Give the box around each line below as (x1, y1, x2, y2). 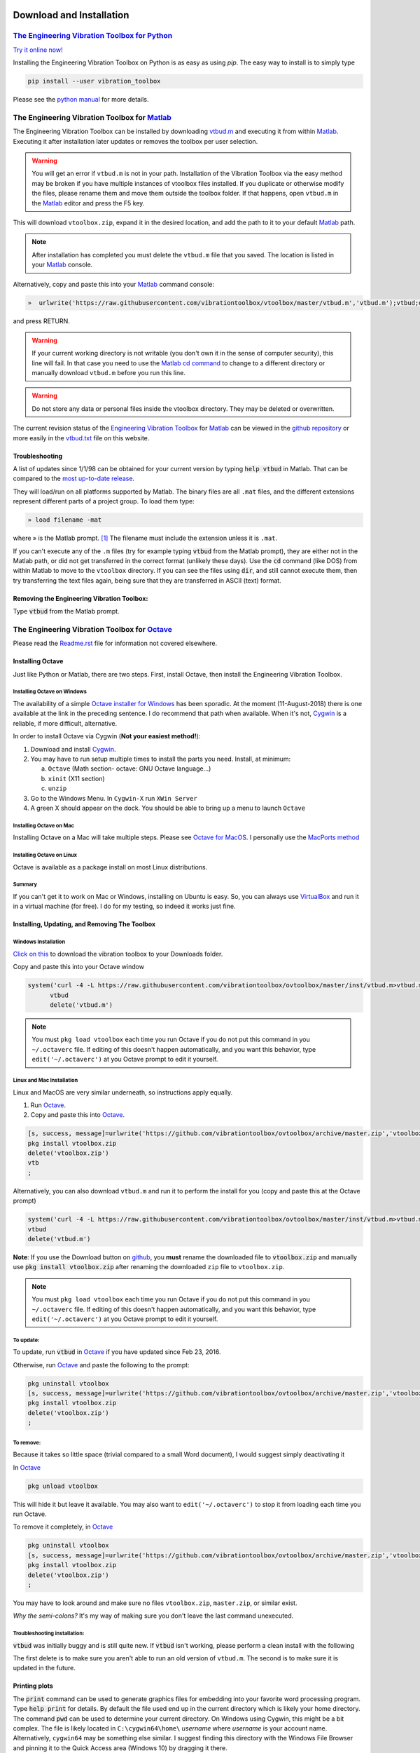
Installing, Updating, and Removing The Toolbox (13, 920, 156, 928)
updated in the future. (13, 1664, 76, 1672)
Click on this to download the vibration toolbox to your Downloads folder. (13, 949, 223, 958)
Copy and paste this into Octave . (30, 1111, 125, 1119)
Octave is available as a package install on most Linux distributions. (13, 862, 208, 871)
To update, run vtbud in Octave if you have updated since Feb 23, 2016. (13, 1348, 221, 1356)
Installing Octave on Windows (13, 688, 87, 696)
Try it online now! (13, 46, 63, 54)
